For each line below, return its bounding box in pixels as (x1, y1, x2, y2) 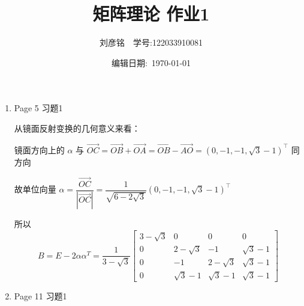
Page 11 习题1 (14, 290, 67, 302)
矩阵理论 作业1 (92, 1, 210, 26)
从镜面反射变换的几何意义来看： (14, 121, 140, 134)
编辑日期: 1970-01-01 (111, 56, 191, 69)
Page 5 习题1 (14, 102, 63, 114)
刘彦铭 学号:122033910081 (100, 36, 203, 49)
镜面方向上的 (14, 143, 65, 156)
